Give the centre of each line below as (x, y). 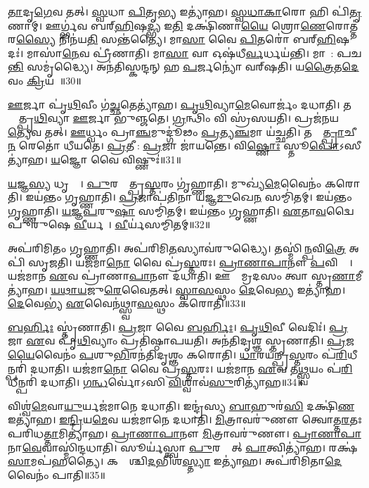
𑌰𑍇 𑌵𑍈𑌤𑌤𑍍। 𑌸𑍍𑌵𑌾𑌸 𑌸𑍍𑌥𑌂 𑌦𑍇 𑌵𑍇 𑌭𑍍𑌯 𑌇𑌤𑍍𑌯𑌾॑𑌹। (225, 289)
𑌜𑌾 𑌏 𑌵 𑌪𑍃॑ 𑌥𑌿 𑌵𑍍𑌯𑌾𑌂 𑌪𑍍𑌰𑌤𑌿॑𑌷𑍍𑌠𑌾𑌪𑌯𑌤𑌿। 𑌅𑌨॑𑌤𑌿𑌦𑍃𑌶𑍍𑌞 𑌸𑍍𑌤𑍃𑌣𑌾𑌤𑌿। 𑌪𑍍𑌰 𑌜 (181, 340)
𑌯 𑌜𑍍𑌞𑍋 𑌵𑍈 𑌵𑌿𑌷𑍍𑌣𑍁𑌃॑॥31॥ (116, 159)
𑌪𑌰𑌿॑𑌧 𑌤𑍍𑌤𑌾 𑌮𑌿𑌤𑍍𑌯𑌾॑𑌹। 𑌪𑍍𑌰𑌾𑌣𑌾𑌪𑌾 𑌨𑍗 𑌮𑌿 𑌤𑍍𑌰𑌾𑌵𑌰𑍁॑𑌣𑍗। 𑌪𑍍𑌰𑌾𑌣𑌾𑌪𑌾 (184, 433)
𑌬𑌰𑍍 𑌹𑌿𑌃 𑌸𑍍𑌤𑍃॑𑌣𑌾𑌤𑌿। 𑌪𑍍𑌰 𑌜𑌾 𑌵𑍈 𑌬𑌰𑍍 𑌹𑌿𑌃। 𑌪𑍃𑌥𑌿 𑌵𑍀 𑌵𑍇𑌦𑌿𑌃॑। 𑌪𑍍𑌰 (178, 326)
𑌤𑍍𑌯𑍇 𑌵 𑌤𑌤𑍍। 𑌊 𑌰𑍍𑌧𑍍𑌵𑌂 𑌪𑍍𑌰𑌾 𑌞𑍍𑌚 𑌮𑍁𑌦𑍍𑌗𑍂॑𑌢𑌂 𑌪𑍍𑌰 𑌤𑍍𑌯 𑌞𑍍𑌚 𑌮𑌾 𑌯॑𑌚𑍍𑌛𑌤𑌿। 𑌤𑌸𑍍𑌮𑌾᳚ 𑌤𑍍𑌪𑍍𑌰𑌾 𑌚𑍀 (182, 131)
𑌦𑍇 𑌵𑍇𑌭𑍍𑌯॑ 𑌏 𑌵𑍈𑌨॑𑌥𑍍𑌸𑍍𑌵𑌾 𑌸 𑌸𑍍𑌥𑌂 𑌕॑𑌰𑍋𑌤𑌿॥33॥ (127, 303)
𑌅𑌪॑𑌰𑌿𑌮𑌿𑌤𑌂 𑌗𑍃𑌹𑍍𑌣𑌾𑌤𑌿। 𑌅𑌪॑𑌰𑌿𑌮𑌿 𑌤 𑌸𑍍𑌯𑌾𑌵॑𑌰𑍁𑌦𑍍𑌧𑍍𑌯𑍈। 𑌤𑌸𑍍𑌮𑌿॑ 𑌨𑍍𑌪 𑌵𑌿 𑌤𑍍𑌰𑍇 (177, 248)
